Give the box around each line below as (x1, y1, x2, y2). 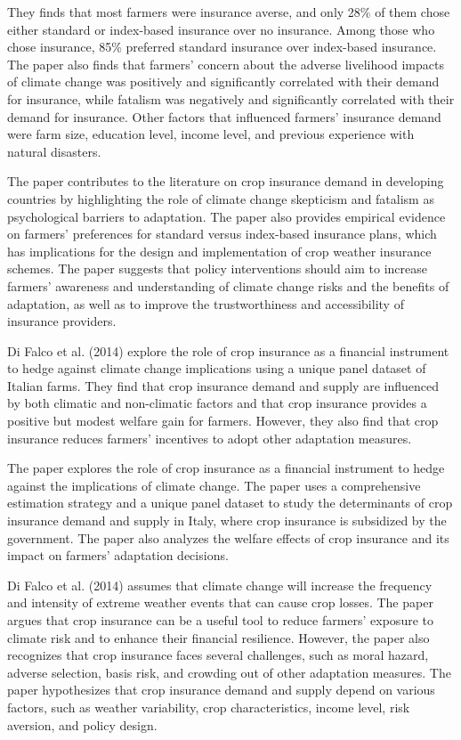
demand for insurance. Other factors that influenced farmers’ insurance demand (7, 107, 441, 126)
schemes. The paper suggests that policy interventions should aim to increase (7, 259, 428, 278)
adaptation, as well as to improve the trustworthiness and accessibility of (7, 294, 404, 313)
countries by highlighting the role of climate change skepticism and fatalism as (7, 189, 434, 207)
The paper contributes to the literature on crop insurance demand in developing (7, 172, 444, 191)
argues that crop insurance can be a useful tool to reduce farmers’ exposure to (7, 611, 433, 629)
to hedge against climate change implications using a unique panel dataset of (7, 359, 426, 378)
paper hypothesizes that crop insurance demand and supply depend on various (7, 680, 435, 699)
